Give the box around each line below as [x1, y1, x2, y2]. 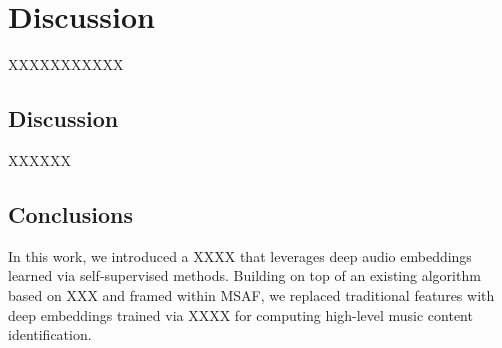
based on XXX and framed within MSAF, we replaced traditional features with [8, 284, 495, 305]
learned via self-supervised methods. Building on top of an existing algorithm [8, 265, 481, 286]
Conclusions [8, 198, 134, 229]
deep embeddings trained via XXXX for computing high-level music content [8, 304, 473, 325]
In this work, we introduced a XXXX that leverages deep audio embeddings [8, 245, 472, 266]
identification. [8, 324, 92, 345]
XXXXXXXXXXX [8, 54, 124, 75]
